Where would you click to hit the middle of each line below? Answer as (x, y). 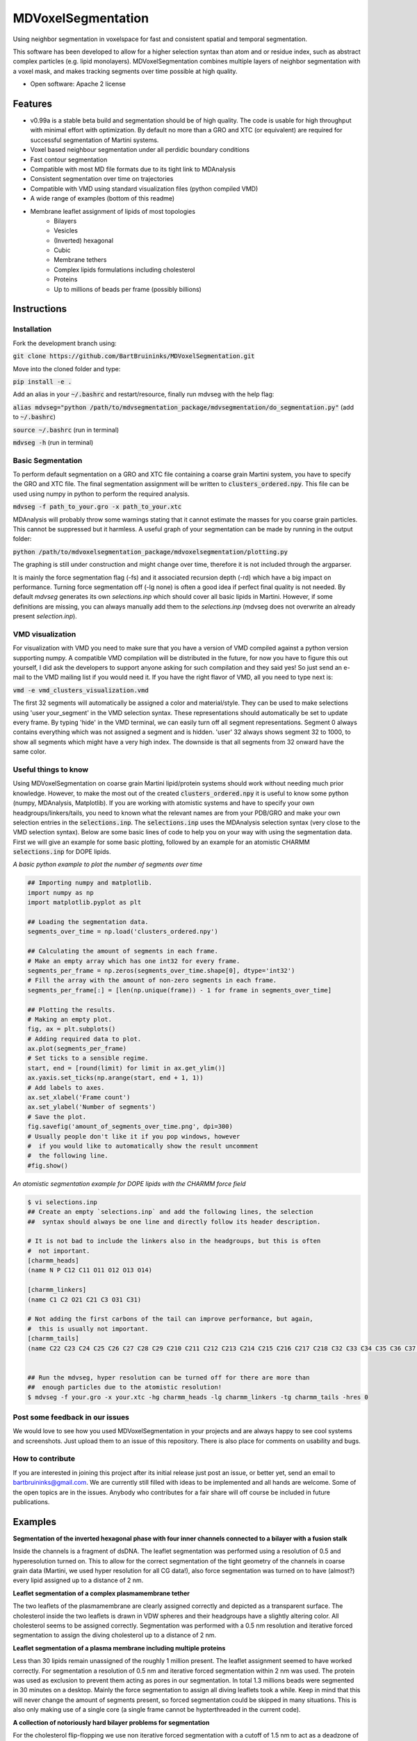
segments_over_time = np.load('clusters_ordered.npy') (123, 932)
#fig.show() (48, 1165)
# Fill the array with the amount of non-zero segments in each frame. (152, 981)
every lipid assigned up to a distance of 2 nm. (78, 1580)
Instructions (40, 309)
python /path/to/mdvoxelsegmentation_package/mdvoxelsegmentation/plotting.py (150, 552)
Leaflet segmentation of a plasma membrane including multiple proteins (119, 1648)
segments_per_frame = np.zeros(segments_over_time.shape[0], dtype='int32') (161, 970)
